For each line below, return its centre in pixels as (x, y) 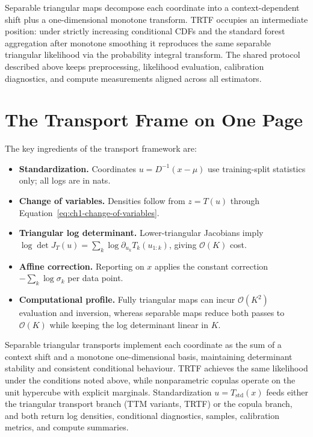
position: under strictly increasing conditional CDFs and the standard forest (145, 31)
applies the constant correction (212, 266)
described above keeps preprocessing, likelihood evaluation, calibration (135, 66)
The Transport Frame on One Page (154, 119)
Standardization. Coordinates (78, 168)
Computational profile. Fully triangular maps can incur (127, 299)
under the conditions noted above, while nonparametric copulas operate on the (150, 380)
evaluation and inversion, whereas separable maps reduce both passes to (152, 313)
